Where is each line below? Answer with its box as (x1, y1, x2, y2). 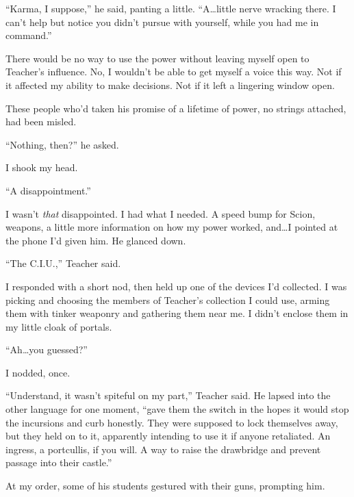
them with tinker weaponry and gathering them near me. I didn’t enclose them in (5, 306, 349, 320)
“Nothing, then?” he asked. (5, 137, 119, 151)
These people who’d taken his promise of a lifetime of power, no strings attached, (5, 101, 346, 115)
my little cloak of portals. (5, 319, 112, 333)
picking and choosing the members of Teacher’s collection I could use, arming (5, 292, 330, 307)
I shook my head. (5, 160, 78, 175)
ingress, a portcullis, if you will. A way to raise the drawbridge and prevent (5, 442, 321, 456)
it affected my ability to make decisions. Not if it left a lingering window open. (5, 77, 335, 92)
